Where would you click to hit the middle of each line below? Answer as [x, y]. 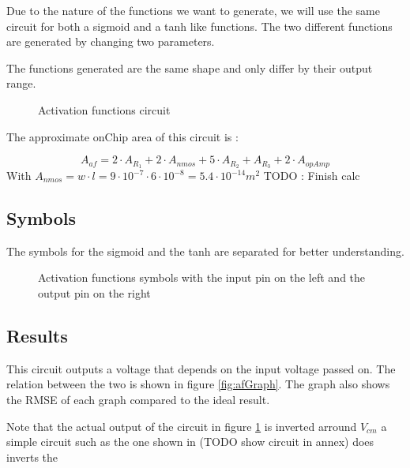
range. [21, 83]
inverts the [32, 457]
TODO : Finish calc [312, 176]
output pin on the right [94, 293]
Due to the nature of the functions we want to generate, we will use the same [193, 10]
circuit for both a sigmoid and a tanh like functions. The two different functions [199, 26]
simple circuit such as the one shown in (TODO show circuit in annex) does [190, 442]
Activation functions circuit [104, 109]
